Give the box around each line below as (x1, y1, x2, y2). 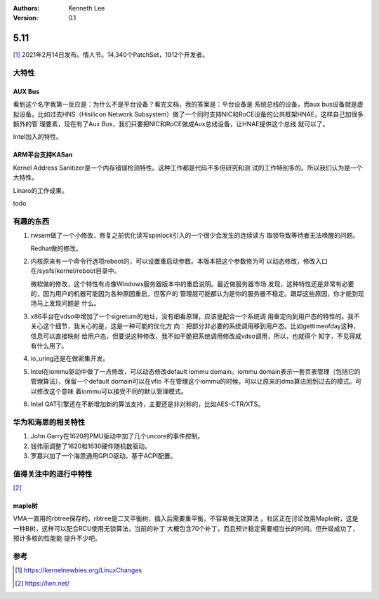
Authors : (13, 4, 40, 12)
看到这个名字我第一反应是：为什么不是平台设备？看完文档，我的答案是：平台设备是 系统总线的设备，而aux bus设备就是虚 (13, 100, 364, 109)
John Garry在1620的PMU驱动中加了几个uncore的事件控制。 (30, 432, 204, 440)
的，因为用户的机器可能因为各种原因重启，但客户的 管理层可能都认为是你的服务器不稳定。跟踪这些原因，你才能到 (30, 290, 358, 298)
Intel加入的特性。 (13, 133, 63, 141)
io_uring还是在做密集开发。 (30, 354, 109, 363)
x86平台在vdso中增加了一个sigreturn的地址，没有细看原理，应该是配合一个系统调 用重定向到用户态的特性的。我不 (30, 312, 361, 321)
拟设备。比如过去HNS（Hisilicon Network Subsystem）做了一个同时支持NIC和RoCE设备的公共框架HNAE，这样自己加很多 (13, 109, 364, 119)
